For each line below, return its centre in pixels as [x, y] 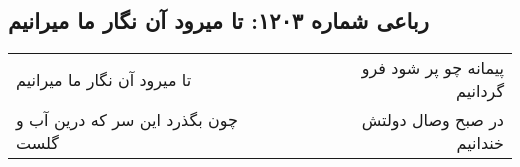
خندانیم [480, 143]
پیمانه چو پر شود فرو [432, 68]
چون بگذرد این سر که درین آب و [127, 120]
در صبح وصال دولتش [432, 120]
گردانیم [480, 91]
